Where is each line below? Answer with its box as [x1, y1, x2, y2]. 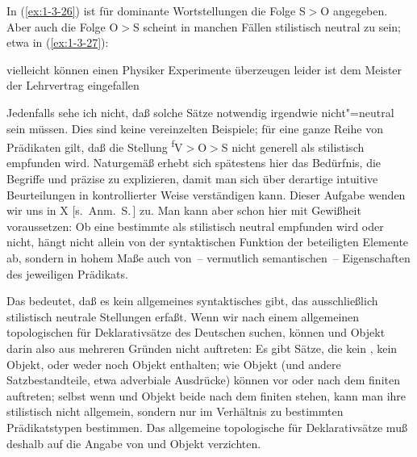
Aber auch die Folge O [6, 18, 119, 35]
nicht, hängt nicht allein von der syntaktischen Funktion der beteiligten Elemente [6, 233, 409, 250]
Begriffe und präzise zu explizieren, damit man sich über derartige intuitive [6, 170, 378, 187]
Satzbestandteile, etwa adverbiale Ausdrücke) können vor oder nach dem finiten [6, 371, 400, 388]
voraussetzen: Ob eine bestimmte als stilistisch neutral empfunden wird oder [6, 217, 384, 234]
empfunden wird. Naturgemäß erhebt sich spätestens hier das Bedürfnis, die [6, 154, 382, 171]
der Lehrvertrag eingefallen [6, 77, 140, 94]
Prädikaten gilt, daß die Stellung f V [6, 136, 183, 155]
